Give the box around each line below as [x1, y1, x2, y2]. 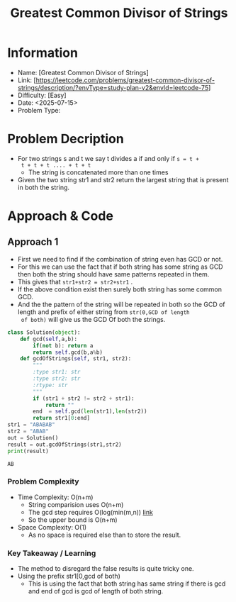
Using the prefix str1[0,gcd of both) [17, 572, 120, 581]
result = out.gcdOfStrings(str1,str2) [7, 441, 122, 448]
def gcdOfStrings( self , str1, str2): [20, 355, 132, 362]
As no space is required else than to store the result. [28, 530, 181, 539]
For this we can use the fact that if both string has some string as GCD [17, 262, 223, 271]
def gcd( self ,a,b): [20, 335, 78, 342]
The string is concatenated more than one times [28, 168, 169, 177]
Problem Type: [17, 106, 61, 114]
